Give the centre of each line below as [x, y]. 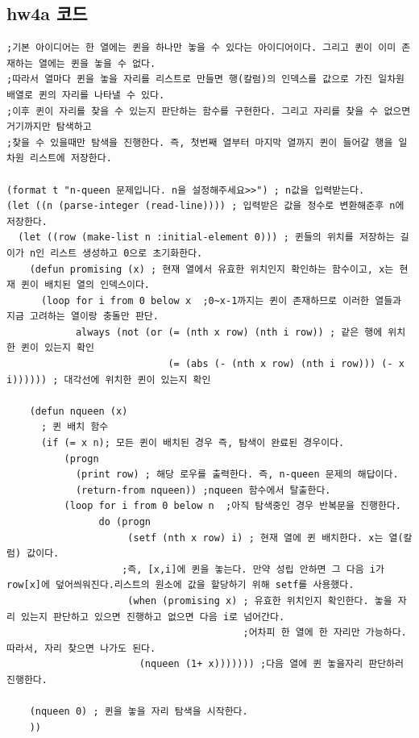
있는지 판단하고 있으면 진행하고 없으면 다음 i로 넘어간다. [153, 617]
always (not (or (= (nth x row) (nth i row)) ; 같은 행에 [229, 332]
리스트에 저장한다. [71, 158]
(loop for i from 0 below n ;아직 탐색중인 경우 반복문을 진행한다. [233, 506]
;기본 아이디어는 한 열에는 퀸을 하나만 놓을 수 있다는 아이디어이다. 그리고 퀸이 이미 [201, 48]
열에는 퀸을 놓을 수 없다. [97, 63]
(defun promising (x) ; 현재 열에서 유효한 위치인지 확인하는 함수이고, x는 [212, 269]
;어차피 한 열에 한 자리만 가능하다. [325, 633]
